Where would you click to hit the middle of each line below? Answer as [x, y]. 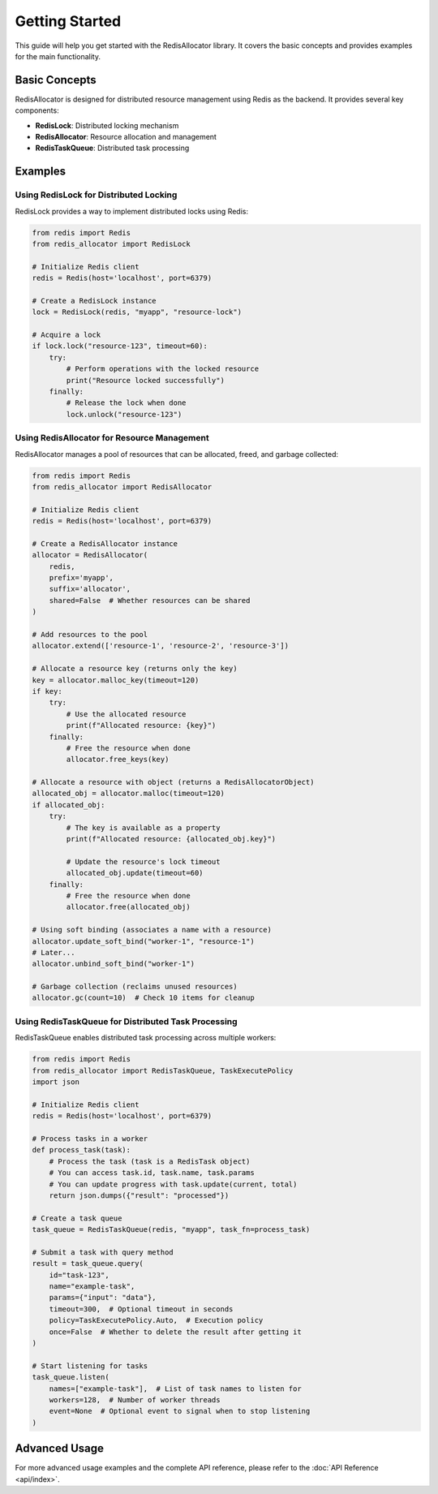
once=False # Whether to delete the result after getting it [175, 1332]
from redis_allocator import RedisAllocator [122, 487]
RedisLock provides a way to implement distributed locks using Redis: [132, 211]
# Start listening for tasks [90, 1366]
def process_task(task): [82, 1150]
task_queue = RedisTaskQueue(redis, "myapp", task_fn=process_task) [171, 1230]
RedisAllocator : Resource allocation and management [126, 137]
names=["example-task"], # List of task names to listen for [175, 1389]
